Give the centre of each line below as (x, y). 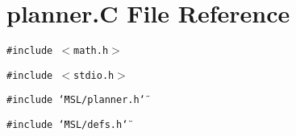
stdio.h (94, 75)
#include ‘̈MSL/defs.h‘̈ (67, 125)
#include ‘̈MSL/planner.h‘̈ (76, 100)
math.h (91, 51)
